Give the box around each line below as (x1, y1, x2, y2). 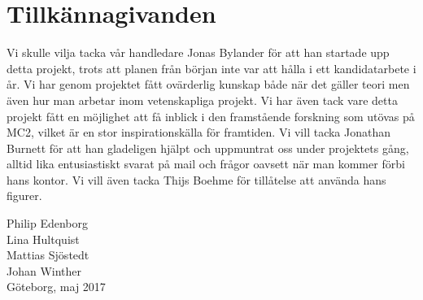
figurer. (7, 187, 42, 204)
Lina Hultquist (7, 230, 80, 247)
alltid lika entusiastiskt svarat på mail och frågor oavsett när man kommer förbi (7, 155, 405, 172)
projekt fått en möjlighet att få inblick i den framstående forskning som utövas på (7, 107, 415, 124)
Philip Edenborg (7, 215, 89, 232)
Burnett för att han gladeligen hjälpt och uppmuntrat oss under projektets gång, (7, 139, 409, 156)
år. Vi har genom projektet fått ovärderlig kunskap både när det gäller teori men (7, 76, 410, 93)
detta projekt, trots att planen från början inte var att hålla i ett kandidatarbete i (7, 59, 416, 76)
